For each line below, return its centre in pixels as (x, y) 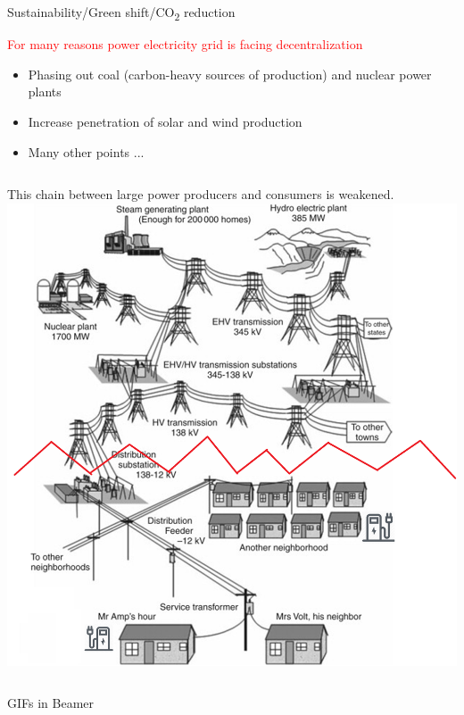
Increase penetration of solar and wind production (165, 121)
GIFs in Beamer (51, 703)
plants (45, 91)
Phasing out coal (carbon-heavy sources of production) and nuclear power (230, 74)
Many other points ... (86, 151)
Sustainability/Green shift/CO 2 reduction (121, 13)
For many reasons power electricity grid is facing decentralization (185, 44)
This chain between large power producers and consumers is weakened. (201, 194)
